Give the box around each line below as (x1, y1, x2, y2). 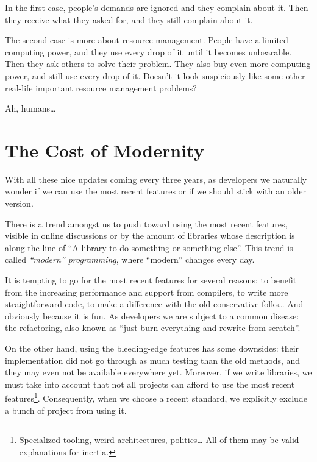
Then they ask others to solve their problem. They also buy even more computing (5, 57, 311, 70)
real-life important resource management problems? (5, 81, 197, 94)
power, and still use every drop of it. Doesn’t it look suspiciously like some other (5, 69, 305, 82)
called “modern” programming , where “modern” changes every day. (5, 253, 255, 266)
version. (5, 197, 34, 210)
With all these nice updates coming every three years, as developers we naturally (5, 172, 307, 185)
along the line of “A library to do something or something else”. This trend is (5, 241, 293, 254)
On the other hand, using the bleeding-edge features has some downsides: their (5, 342, 299, 354)
